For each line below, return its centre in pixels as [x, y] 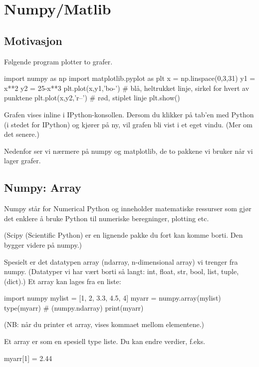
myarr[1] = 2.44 [28, 358]
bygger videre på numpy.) [43, 244]
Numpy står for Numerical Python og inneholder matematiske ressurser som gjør [128, 208]
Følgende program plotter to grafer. [58, 61]
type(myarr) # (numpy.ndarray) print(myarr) [74, 307]
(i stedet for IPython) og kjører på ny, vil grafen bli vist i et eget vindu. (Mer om [128, 124]
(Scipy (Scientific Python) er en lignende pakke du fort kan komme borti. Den [124, 235]
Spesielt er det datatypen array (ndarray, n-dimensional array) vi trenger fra [121, 261]
